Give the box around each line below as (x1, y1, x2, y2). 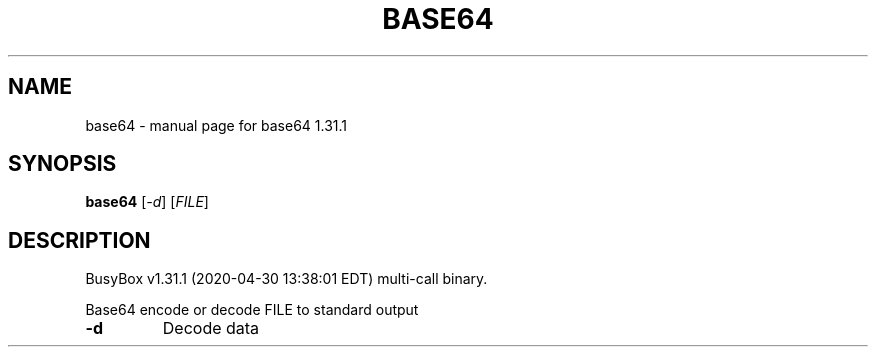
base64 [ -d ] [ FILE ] (85, 193, 209, 211)
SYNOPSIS (8, 151, 117, 177)
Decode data (162, 318, 260, 339)
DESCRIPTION (8, 227, 151, 253)
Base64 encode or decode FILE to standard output (85, 301, 419, 319)
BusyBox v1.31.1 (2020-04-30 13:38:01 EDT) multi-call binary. (85, 270, 488, 288)
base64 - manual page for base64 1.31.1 (85, 116, 348, 134)
